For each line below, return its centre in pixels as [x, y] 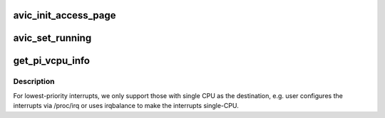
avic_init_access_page [65, 15]
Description [34, 82]
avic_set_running [52, 38]
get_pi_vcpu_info [52, 61]
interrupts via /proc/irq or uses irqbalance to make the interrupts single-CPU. [126, 106]
